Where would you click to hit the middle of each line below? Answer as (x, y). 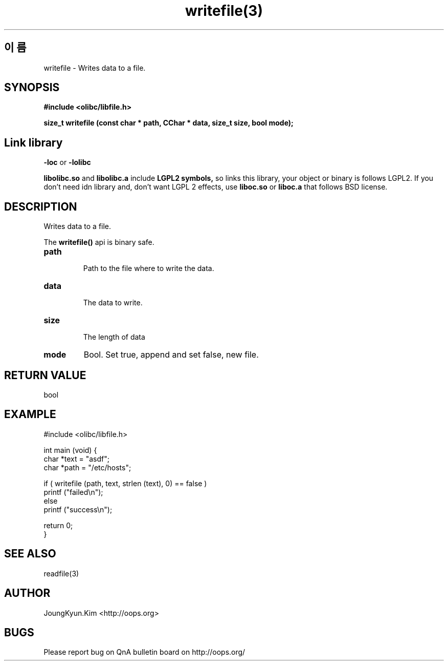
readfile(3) (61, 573)
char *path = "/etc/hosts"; (87, 467)
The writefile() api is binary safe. (99, 242)
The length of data (114, 337)
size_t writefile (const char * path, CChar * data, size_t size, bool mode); (169, 123)
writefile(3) (224, 11)
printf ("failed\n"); (73, 492)
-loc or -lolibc (67, 162)
